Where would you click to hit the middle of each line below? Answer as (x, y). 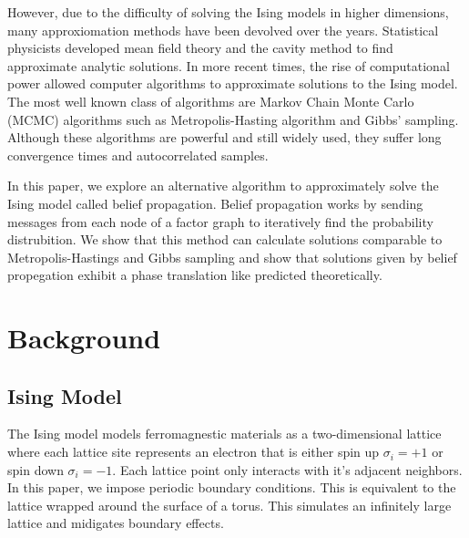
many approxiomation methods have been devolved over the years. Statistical (223, 30)
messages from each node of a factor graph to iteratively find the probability (220, 221)
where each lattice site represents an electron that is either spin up (194, 452)
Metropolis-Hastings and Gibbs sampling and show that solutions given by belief (232, 257)
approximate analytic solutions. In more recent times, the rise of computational (229, 65)
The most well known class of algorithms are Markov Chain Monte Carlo (211, 101)
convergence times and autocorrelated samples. (138, 155)
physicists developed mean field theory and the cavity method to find (200, 48)
